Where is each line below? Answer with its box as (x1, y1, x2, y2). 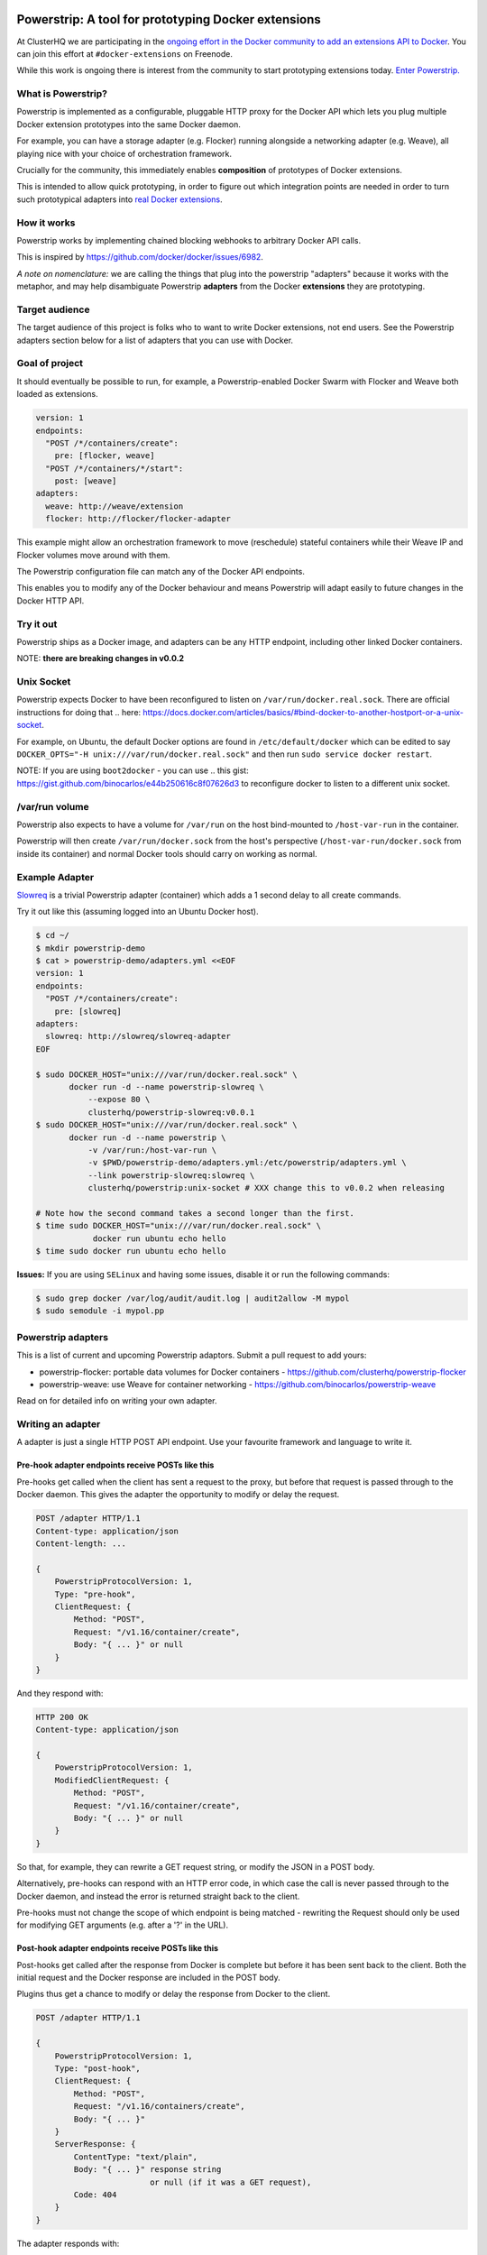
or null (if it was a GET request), (149, 2177, 312, 2187)
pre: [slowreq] (54, 1006, 122, 1017)
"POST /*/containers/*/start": (45, 463, 184, 474)
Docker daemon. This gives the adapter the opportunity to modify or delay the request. (16, 1489, 340, 1500)
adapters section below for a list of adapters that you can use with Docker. (16, 335, 293, 345)
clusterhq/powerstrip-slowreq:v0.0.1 (87, 1107, 255, 1118)
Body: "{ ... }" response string (73, 2165, 222, 2175)
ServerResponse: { (54, 2139, 136, 2149)
